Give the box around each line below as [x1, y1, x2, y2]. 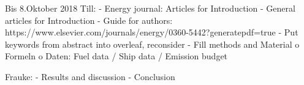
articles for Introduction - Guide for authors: [5, 13, 173, 26]
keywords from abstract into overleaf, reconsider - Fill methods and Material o [5, 37, 300, 50]
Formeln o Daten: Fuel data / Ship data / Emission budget [5, 50, 228, 62]
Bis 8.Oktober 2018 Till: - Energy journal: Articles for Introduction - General [5, 2, 295, 14]
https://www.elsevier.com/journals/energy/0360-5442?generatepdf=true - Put [5, 26, 298, 39]
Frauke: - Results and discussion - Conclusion [5, 70, 175, 83]
